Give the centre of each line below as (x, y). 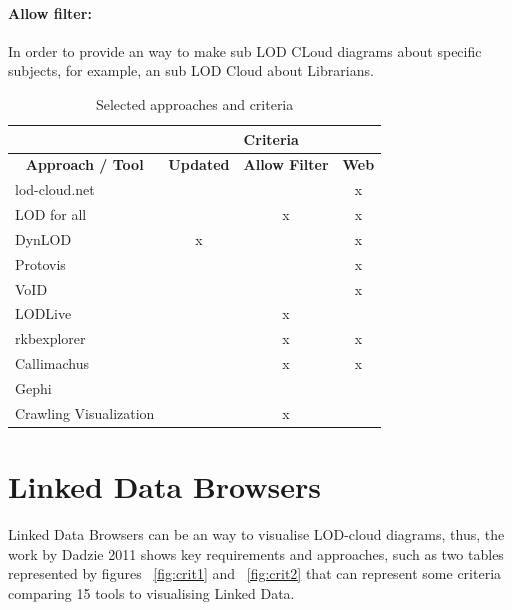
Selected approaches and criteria (194, 103)
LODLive (43, 313)
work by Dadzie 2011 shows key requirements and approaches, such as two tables (256, 553)
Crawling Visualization (85, 412)
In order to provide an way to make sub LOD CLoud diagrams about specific (245, 50)
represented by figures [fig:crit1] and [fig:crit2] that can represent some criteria (255, 573)
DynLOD (43, 238)
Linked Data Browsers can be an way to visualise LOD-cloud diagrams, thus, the (256, 534)
